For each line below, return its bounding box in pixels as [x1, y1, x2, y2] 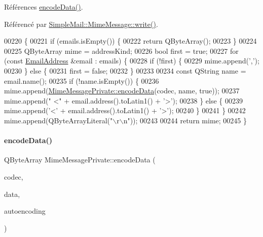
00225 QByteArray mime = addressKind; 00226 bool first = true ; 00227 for [4, 45, 239, 56]
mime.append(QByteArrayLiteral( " [4, 115, 113, 125]
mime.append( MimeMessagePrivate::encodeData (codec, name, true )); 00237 [4, 85, 240, 96]
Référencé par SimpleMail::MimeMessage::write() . [4, 18, 158, 29]
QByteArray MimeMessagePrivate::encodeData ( [4, 154, 156, 165]
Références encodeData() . [4, 2, 83, 12]
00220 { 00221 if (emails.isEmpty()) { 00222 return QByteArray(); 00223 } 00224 [4, 36, 257, 46]
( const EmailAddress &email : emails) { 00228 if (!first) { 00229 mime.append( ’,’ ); [4, 55, 259, 66]
